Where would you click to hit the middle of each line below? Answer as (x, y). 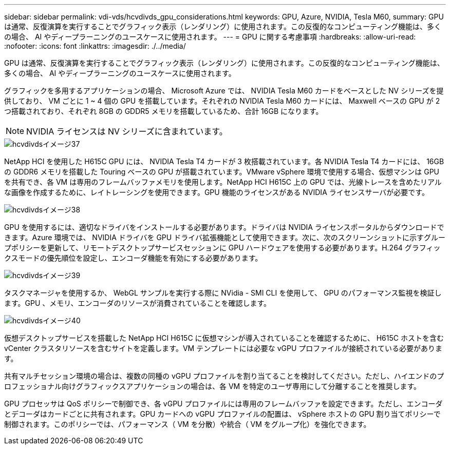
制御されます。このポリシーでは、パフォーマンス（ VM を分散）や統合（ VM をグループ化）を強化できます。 (188, 424)
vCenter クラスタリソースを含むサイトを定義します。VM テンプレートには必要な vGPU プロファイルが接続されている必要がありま (223, 348)
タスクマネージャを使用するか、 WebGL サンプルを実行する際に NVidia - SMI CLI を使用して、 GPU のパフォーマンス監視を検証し (223, 293)
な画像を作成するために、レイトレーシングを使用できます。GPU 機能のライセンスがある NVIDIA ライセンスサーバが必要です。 (217, 192)
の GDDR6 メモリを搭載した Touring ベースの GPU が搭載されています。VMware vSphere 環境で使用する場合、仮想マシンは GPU (222, 172)
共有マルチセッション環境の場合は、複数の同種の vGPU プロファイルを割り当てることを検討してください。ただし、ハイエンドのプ (224, 376)
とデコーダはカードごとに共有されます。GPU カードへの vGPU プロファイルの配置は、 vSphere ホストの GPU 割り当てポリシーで (222, 414)
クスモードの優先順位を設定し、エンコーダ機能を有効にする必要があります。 (133, 258)
